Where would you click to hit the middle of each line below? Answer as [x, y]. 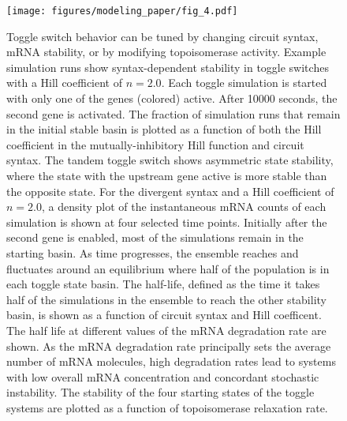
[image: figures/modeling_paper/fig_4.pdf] [122, 11]
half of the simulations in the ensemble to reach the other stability [166, 299]
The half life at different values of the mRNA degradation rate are [166, 330]
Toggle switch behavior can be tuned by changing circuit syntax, [162, 36]
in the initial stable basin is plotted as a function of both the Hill [164, 129]
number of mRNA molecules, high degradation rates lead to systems [171, 361]
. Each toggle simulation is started [244, 83]
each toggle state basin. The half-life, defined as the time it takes [163, 284]
